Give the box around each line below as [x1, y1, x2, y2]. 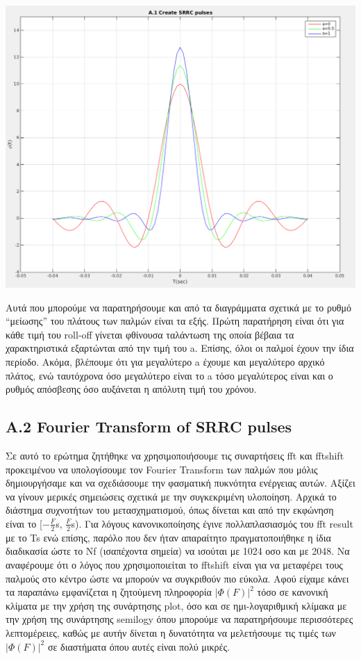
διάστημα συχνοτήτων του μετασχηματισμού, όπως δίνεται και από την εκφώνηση [6, 503, 334, 517]
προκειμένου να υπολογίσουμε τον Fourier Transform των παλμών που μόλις [6, 462, 318, 476]
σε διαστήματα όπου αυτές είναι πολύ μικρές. [47, 639, 230, 653]
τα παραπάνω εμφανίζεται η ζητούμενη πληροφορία [6, 585, 212, 599]
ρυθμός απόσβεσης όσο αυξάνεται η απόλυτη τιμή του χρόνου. [6, 382, 257, 396]
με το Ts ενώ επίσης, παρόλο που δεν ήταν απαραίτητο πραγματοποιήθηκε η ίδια [6, 530, 331, 544]
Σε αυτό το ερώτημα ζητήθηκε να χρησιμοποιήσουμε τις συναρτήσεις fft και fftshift [6, 448, 344, 462]
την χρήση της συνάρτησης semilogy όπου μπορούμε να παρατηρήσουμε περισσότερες [6, 612, 353, 626]
